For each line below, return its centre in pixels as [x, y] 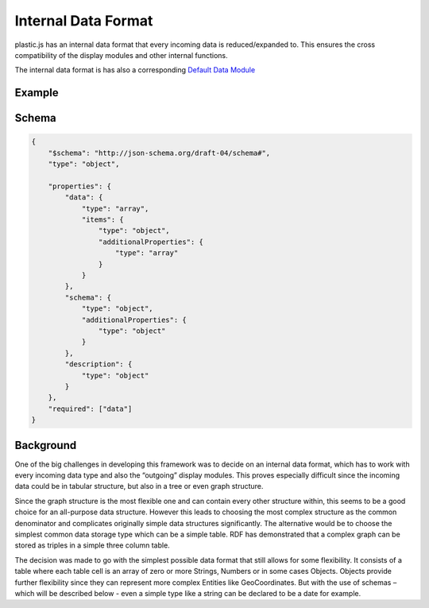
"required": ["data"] [90, 409]
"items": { [103, 220]
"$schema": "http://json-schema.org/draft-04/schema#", [159, 153]
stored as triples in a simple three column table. [92, 545]
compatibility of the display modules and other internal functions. [121, 55]
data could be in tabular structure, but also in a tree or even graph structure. [139, 486]
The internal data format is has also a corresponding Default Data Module [135, 70]
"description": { [99, 364]
